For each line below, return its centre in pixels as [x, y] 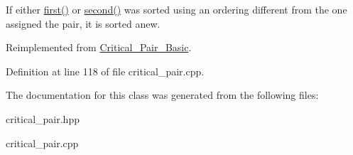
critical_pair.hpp [43, 118]
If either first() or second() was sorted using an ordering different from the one [176, 9]
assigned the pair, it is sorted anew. [83, 23]
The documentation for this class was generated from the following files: [162, 95]
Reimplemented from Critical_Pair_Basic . [99, 47]
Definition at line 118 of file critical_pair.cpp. [105, 71]
